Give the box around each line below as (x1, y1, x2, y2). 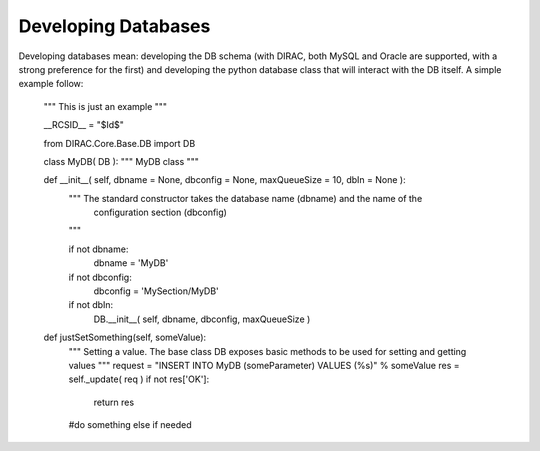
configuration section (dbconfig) (93, 206, 227, 219)
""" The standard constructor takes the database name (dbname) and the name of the (68, 192, 423, 204)
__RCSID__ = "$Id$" (43, 119, 125, 131)
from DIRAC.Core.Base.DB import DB (43, 137, 196, 149)
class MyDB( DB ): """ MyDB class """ (43, 155, 200, 167)
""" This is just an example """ (43, 100, 168, 112)
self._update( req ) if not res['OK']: (68, 373, 210, 385)
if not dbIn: (68, 299, 114, 311)
